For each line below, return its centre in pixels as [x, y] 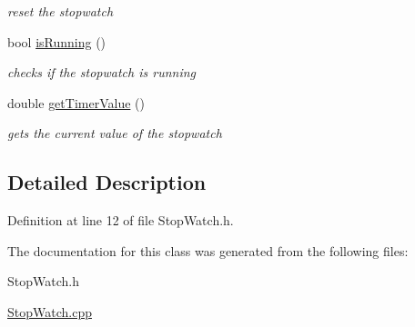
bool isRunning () [57, 41]
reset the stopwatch [61, 11]
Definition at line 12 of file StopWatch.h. [121, 220]
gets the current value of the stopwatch [115, 133]
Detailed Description [107, 182]
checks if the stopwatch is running [101, 72]
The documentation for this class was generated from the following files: [208, 250]
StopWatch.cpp [50, 311]
